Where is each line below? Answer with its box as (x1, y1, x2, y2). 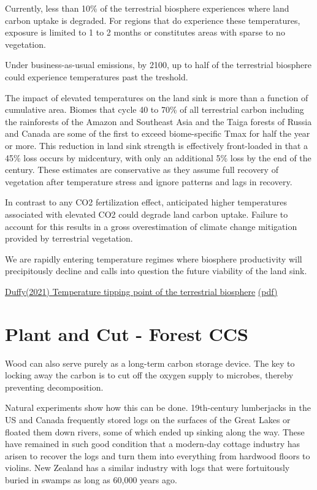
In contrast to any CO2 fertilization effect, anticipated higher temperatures (5, 196, 288, 209)
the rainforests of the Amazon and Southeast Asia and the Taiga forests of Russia (5, 115, 312, 128)
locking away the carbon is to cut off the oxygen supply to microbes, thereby (5, 369, 294, 381)
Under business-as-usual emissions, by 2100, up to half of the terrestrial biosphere (5, 58, 311, 71)
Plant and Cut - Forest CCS (5, 321, 248, 346)
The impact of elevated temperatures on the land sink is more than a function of (5, 91, 308, 104)
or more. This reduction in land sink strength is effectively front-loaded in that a (5, 139, 308, 151)
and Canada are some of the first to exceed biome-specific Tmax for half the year (5, 127, 310, 140)
